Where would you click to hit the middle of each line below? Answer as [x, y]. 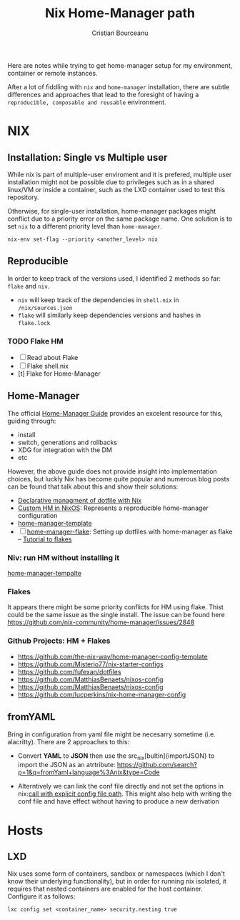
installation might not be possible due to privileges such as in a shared [111, 182]
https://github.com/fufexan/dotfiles [69, 671]
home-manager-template [55, 523]
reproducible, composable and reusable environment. [87, 102]
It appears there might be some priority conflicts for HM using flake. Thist [115, 607]
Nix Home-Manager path [120, 13]
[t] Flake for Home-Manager [59, 374]
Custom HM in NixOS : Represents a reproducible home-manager [113, 508]
